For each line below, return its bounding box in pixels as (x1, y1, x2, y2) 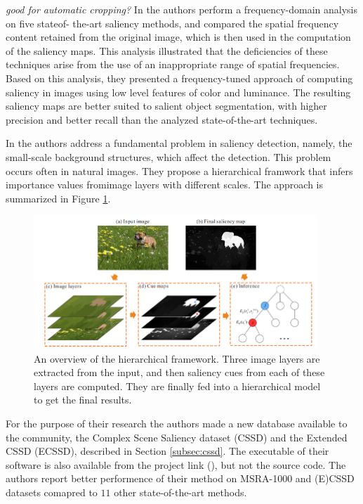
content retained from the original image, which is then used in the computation (6, 30, 351, 44)
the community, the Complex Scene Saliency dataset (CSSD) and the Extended (6, 429, 348, 444)
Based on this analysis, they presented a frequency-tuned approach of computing (6, 70, 353, 85)
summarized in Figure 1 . (6, 190, 111, 205)
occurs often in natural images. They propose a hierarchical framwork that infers (6, 163, 353, 178)
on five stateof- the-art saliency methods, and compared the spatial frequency (6, 15, 339, 30)
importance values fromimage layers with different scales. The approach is (6, 177, 324, 192)
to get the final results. (34, 392, 132, 407)
